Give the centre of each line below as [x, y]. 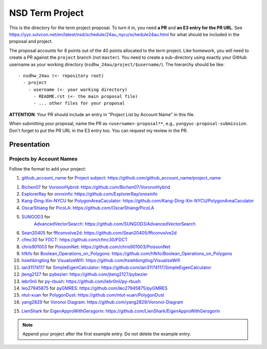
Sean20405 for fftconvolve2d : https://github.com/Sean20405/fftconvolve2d [99, 233]
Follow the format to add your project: [48, 169]
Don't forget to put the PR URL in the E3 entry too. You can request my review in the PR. [98, 131]
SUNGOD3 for [36, 217]
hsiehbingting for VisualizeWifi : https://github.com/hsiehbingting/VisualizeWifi [101, 261]
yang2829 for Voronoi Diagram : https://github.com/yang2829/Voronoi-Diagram [102, 302]
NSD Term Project [46, 13]
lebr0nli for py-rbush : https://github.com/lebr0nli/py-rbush [81, 281]
